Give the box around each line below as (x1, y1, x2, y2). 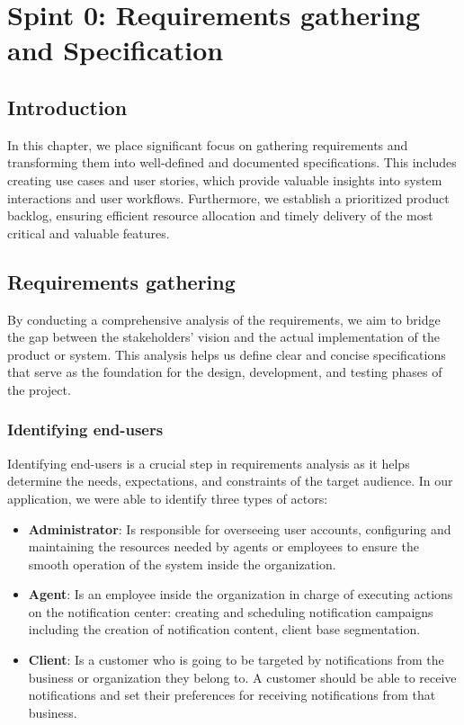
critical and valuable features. (7, 223, 170, 242)
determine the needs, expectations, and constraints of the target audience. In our (7, 471, 453, 490)
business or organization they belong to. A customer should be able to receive (28, 667, 457, 686)
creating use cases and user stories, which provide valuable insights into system (7, 170, 442, 189)
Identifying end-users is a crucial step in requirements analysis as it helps (7, 453, 410, 472)
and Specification (7, 31, 224, 68)
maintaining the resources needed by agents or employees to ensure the (28, 537, 419, 556)
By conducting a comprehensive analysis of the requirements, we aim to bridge (7, 309, 441, 328)
